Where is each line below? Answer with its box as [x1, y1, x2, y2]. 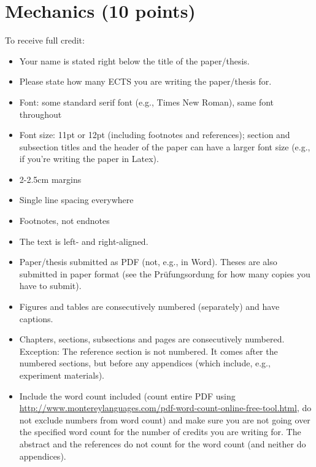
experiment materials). [19, 369, 105, 381]
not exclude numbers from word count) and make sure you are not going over [19, 413, 310, 426]
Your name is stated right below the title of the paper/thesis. [19, 54, 250, 67]
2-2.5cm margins [19, 172, 82, 185]
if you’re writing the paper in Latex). [19, 152, 159, 165]
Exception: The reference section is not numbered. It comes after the [19, 344, 278, 357]
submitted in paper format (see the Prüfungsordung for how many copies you [19, 267, 310, 280]
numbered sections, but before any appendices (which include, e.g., [19, 357, 271, 369]
